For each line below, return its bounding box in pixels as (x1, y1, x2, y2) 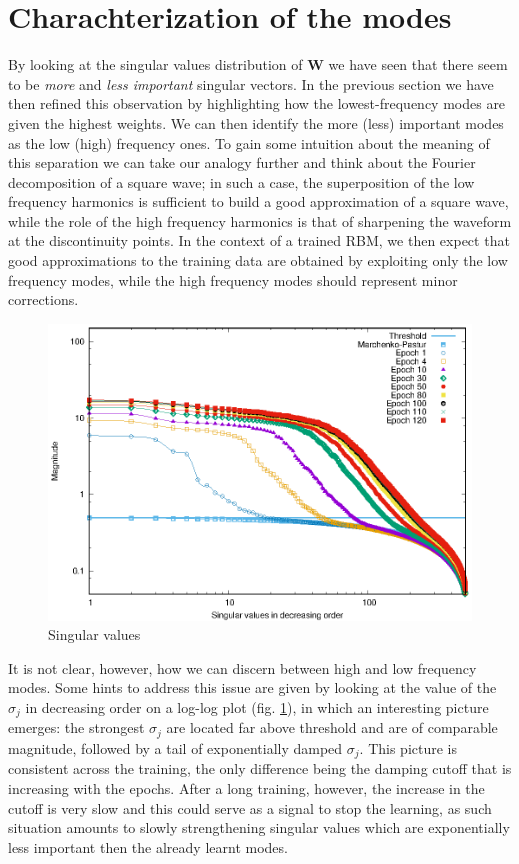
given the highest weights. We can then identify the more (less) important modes (8, 112, 504, 133)
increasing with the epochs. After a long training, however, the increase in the (8, 777, 485, 798)
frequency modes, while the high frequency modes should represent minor (8, 269, 458, 290)
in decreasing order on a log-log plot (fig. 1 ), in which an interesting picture (25, 697, 489, 718)
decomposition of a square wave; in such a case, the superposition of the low (8, 171, 475, 192)
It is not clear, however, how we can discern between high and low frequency (8, 657, 477, 678)
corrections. (8, 289, 79, 310)
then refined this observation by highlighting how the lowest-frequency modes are (8, 93, 506, 114)
